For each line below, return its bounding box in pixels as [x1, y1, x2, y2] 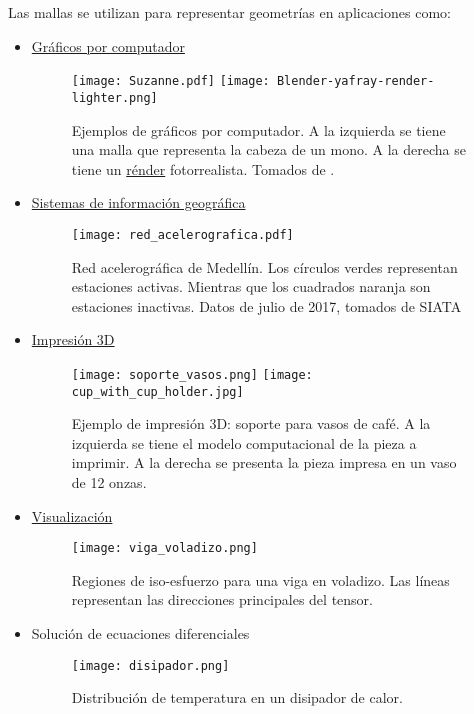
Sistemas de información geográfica [31, 192, 246, 213]
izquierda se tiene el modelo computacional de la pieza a [71, 432, 417, 453]
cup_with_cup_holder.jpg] [71, 384, 244, 399]
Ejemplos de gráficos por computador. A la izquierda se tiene [71, 119, 446, 140]
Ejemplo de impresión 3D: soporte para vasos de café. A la [71, 413, 431, 434]
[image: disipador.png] [71, 658, 230, 673]
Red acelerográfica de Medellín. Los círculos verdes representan [71, 256, 458, 277]
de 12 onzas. [71, 472, 147, 492]
